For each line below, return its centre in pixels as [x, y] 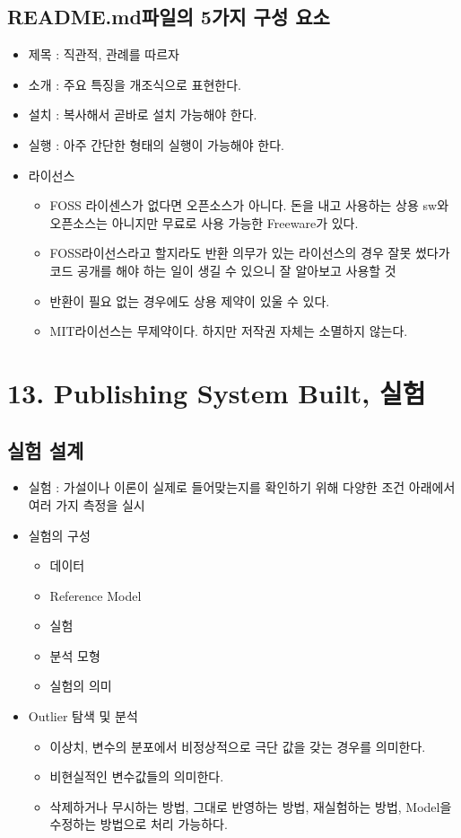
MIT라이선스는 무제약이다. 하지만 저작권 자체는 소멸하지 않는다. [229, 331]
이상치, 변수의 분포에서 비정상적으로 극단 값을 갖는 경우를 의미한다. [238, 746]
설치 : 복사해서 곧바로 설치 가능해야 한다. [143, 115]
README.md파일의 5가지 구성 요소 [169, 17]
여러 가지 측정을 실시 [87, 504]
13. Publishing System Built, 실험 [217, 392]
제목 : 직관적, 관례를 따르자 [104, 54]
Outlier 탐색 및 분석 [83, 716]
